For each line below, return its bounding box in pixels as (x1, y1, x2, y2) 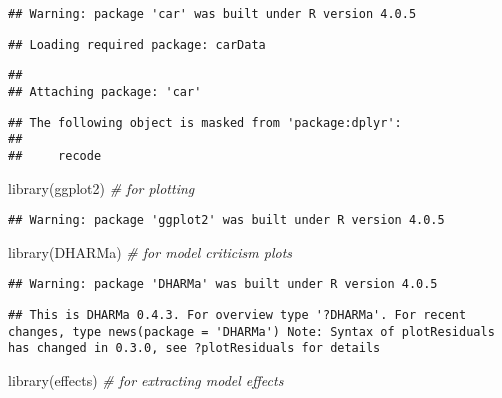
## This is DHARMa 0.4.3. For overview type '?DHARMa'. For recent (8, 308, 467, 323)
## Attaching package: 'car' (8, 84, 202, 99)
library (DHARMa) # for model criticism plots (8, 241, 293, 262)
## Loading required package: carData (8, 37, 266, 52)
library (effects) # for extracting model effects (8, 370, 284, 391)
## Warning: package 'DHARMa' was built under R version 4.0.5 (8, 277, 438, 292)
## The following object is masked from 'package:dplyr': (8, 115, 402, 130)
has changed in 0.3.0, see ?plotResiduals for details (8, 341, 381, 356)
